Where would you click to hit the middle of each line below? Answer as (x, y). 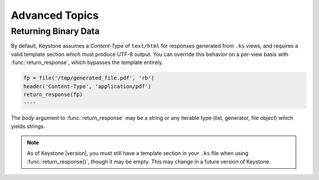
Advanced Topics (55, 15)
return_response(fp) (53, 94)
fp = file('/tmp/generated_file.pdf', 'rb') (89, 78)
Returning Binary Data (55, 31)
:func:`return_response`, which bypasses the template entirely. (87, 62)
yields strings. (28, 126)
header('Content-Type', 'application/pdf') (87, 86)
